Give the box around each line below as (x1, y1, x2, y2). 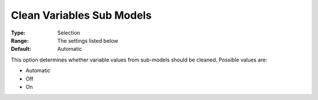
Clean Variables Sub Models (11, 9, 152, 22)
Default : (11, 46, 32, 53)
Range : (11, 37, 29, 44)
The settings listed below (57, 37, 118, 44)
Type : (11, 29, 26, 36)
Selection (57, 29, 81, 36)
